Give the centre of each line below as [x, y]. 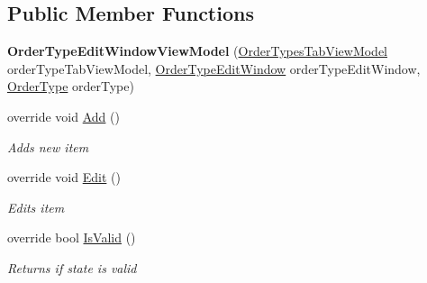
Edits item [36, 207]
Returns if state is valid [72, 267]
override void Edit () [64, 177]
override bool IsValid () [72, 237]
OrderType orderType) [71, 86]
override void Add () [64, 116]
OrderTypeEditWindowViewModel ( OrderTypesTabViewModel [197, 51]
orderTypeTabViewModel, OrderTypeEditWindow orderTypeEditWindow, [214, 68]
